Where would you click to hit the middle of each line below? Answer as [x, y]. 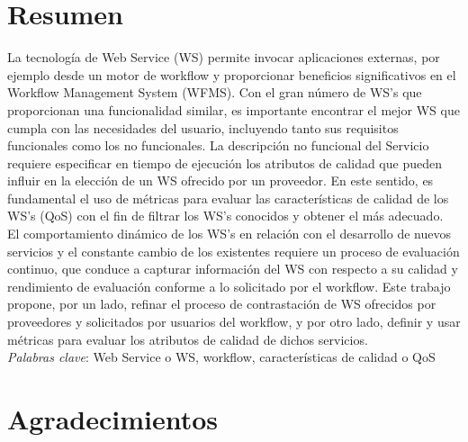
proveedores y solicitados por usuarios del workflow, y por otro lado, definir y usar [234, 322]
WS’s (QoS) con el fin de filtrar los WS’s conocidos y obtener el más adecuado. [225, 216]
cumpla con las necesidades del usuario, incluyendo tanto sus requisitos [203, 127]
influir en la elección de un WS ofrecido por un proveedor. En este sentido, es [220, 180]
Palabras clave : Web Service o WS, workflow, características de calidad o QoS [221, 357]
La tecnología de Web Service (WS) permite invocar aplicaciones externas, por [224, 57]
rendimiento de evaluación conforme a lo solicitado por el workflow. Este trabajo [229, 286]
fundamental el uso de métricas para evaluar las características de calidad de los [228, 198]
